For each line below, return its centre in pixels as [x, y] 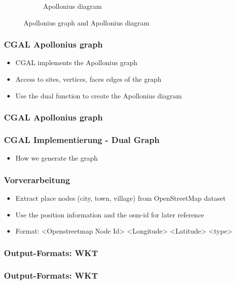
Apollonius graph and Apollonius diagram [86, 22]
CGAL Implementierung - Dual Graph [82, 139]
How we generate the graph [57, 158]
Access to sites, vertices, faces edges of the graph [88, 79]
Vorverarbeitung [37, 179]
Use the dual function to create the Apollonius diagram [99, 95]
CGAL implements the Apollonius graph [76, 62]
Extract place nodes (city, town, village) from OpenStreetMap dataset [120, 198]
